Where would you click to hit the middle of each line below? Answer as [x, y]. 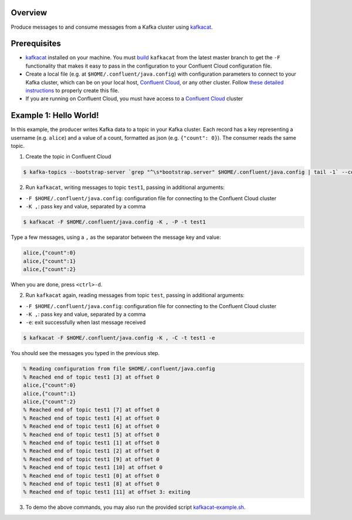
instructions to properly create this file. [72, 90]
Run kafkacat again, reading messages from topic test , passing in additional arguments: [135, 295]
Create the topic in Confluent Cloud [68, 157]
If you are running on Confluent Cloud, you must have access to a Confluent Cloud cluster [134, 99]
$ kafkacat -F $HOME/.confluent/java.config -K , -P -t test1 [114, 222]
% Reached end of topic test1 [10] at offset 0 [93, 467]
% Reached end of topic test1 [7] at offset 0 [91, 410]
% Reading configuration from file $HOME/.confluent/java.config [119, 369]
